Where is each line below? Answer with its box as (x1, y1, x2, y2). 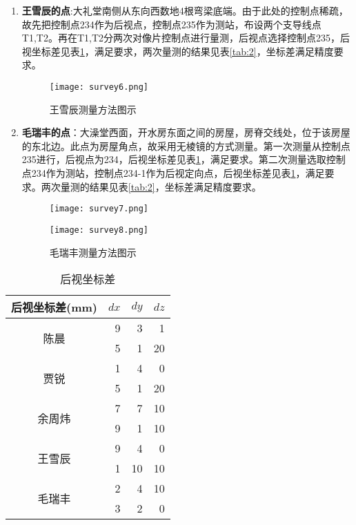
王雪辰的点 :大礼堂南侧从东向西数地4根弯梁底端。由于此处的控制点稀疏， (21, 3, 348, 17)
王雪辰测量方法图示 (49, 102, 137, 116)
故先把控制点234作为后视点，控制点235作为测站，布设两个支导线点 (21, 17, 322, 31)
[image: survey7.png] (49, 204, 148, 214)
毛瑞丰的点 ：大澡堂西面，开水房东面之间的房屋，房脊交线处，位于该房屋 (21, 125, 350, 140)
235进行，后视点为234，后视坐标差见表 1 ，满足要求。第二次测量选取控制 (21, 152, 346, 166)
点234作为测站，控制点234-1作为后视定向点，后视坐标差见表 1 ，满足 (21, 166, 325, 180)
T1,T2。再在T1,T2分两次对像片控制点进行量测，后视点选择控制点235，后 (21, 30, 350, 45)
